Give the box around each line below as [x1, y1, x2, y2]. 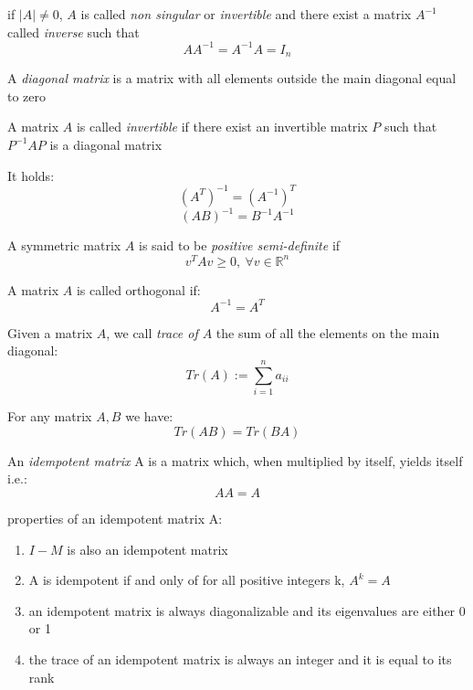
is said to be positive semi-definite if [139, 236, 341, 255]
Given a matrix [7, 323, 93, 342]
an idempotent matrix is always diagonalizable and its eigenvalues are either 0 [28, 600, 466, 620]
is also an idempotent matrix [67, 539, 228, 558]
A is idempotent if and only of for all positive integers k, [28, 570, 345, 589]
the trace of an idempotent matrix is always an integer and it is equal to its [28, 649, 452, 668]
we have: [125, 407, 173, 426]
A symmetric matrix [7, 236, 121, 255]
